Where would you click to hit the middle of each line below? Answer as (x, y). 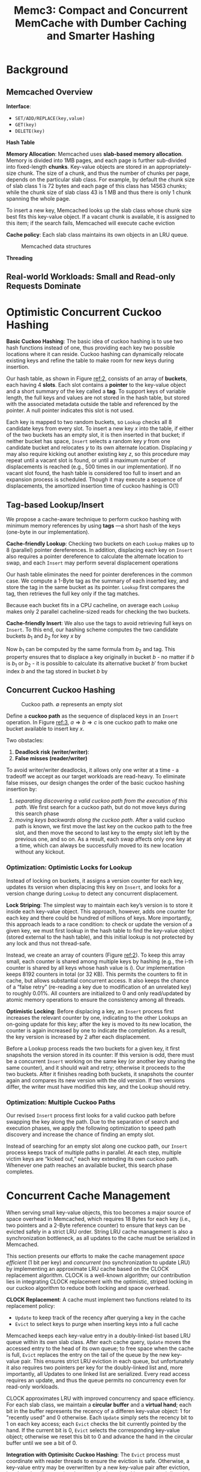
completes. (20, 1171)
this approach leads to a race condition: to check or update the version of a (99, 924)
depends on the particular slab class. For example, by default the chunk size (100, 180)
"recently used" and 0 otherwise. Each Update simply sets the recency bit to (100, 1417)
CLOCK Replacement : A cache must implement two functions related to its (99, 1299)
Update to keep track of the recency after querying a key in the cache (100, 1317)
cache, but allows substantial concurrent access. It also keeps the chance (97, 980)
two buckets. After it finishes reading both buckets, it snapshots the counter (100, 1074)
